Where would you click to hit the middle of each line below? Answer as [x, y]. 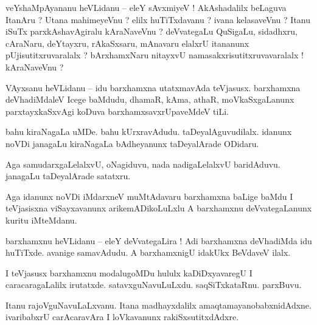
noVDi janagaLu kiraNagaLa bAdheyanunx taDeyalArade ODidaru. [132, 143]
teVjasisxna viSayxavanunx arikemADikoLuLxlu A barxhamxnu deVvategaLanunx [159, 208]
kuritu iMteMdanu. [41, 220]
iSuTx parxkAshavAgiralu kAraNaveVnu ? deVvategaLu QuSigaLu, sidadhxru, [152, 31]
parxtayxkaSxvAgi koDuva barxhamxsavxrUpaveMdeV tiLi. [117, 111]
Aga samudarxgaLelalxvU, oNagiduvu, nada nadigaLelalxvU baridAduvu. [143, 164]
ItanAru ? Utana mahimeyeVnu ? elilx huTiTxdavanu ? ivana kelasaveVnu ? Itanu [158, 19]
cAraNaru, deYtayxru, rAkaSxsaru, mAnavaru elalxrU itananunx [127, 43]
